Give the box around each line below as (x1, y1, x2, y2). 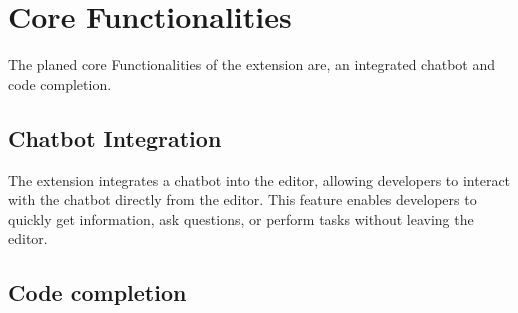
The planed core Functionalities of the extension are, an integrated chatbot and (8, 54, 495, 75)
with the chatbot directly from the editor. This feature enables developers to (8, 189, 477, 210)
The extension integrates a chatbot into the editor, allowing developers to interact (8, 169, 511, 190)
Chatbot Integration (8, 122, 222, 153)
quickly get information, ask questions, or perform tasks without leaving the (8, 208, 474, 229)
